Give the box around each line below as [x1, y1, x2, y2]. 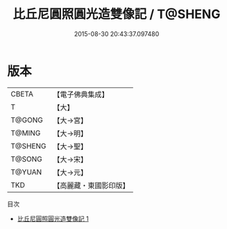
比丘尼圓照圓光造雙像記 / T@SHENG [12, 6, 221, 22]
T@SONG [10, 154, 43, 164]
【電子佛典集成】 [53, 90, 109, 99]
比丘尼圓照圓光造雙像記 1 [17, 214, 89, 223]
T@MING [10, 128, 41, 137]
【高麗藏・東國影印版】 [53, 180, 130, 190]
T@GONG [10, 115, 43, 125]
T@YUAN [10, 167, 42, 177]
